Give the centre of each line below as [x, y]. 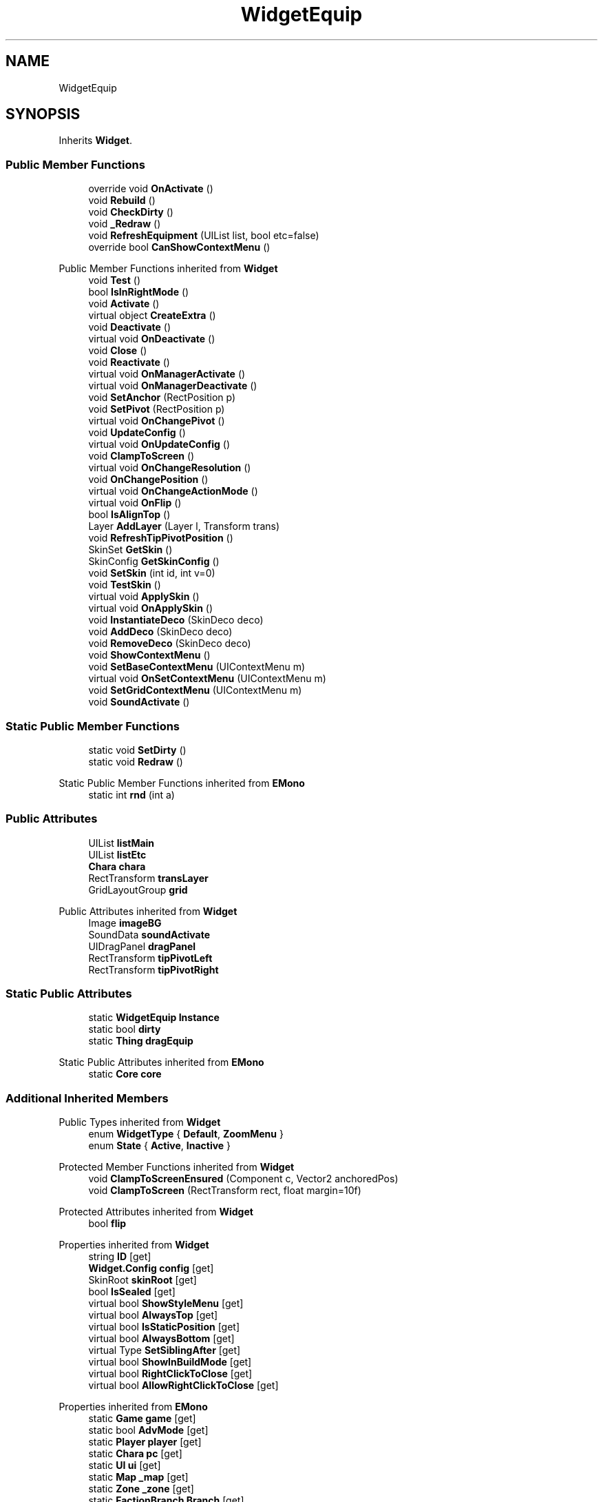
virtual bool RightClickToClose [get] [170, 1374]
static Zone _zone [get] [141, 1489]
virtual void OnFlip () [135, 503]
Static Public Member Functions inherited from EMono [182, 783]
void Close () [118, 351]
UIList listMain [121, 843]
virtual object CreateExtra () [152, 316]
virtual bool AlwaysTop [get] [153, 1315]
